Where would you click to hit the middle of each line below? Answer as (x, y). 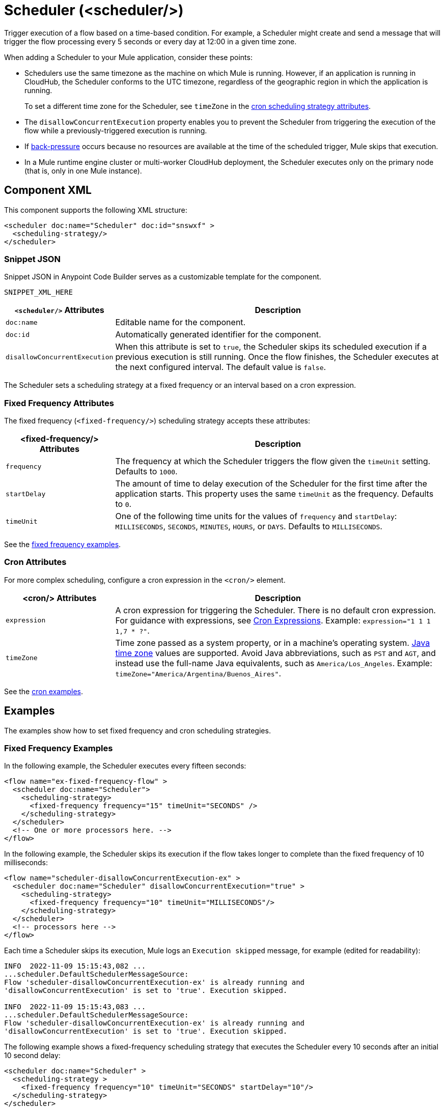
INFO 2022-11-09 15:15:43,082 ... (75, 966)
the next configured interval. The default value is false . (221, 367)
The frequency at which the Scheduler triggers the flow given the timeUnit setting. (273, 461)
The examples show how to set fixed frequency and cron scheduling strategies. (137, 730)
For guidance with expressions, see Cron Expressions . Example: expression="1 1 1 (273, 620)
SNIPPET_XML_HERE (38, 292)
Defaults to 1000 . (146, 472)
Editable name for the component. (181, 322)
